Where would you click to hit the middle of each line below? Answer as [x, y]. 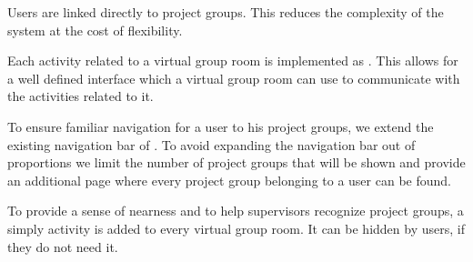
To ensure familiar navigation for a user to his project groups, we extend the [221, 126]
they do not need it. [63, 246]
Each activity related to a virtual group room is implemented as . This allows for [233, 60]
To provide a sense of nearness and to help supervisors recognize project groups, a [236, 211]
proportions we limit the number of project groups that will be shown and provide [236, 162]
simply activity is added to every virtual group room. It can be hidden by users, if [236, 228]
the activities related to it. [81, 96]
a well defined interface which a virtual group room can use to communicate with [234, 78]
